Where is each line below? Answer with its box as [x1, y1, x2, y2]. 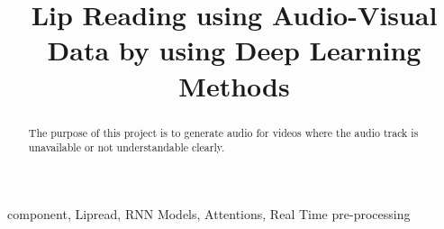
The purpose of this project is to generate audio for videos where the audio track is [28, 124, 419, 140]
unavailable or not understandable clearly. [28, 140, 225, 155]
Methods [178, 67, 290, 104]
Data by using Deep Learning [47, 32, 421, 69]
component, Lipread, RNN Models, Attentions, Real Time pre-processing [7, 204, 411, 223]
